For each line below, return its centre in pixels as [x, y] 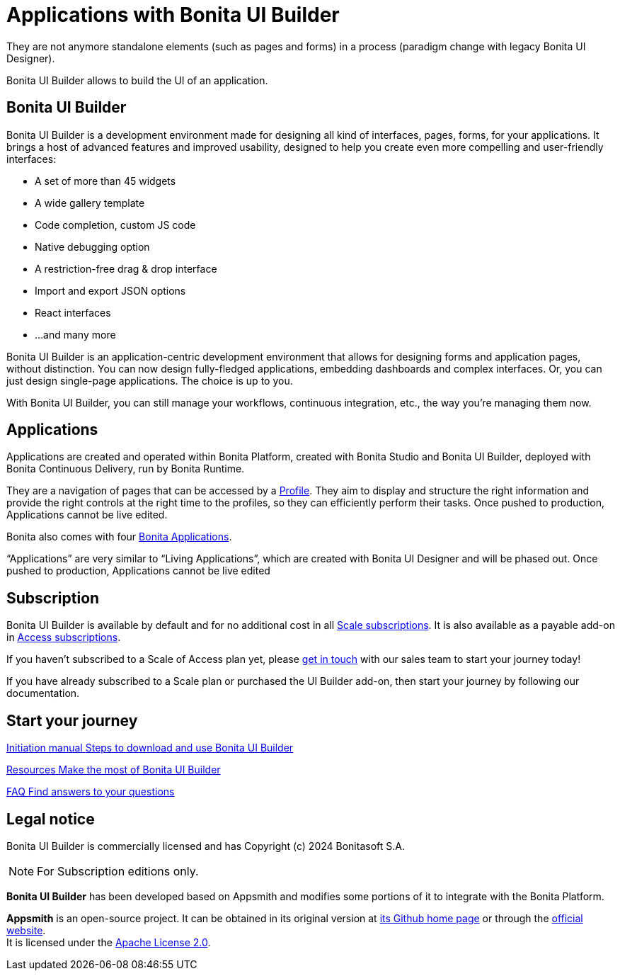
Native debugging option [92, 246]
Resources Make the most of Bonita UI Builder [114, 770]
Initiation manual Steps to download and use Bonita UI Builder [150, 748]
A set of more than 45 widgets [105, 181]
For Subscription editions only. [118, 871]
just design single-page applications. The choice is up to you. [150, 380]
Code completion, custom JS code [115, 225]
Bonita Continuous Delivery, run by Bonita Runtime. [126, 469]
